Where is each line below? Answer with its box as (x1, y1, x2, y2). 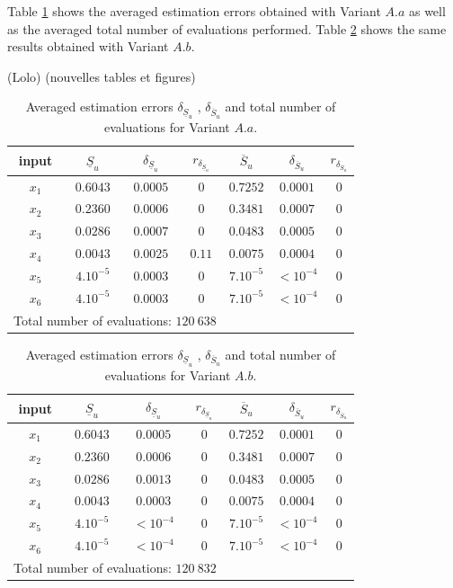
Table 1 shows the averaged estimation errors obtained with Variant (7, 2, 381, 20)
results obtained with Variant (7, 37, 169, 56)
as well (408, 2, 446, 20)
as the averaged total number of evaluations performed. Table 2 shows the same (7, 19, 447, 38)
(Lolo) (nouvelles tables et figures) (7, 67, 196, 85)
